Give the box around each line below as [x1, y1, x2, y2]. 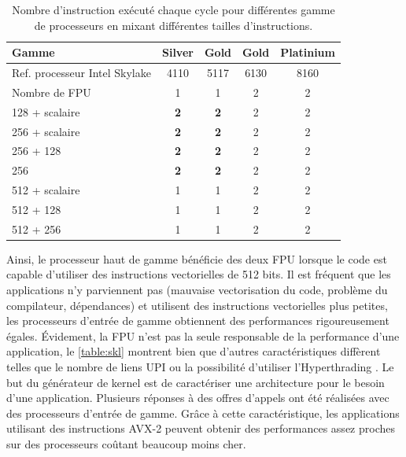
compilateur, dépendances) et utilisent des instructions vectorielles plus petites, [6, 297, 388, 313]
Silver [161, 44, 194, 61]
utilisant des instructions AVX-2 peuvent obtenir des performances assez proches [6, 420, 395, 437]
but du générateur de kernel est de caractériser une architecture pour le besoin [6, 374, 385, 390]
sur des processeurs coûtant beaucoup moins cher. [6, 436, 246, 451]
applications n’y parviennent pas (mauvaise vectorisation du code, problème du [6, 282, 388, 298]
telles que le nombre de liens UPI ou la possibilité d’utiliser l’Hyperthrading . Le [6, 359, 394, 375]
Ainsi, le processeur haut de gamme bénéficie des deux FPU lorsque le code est [6, 250, 387, 267]
